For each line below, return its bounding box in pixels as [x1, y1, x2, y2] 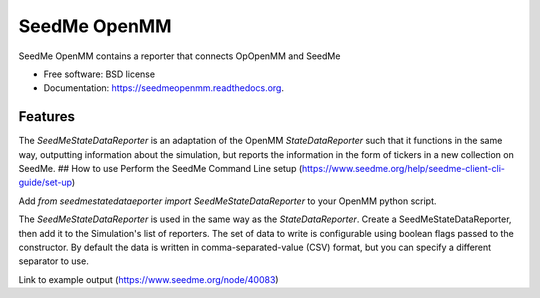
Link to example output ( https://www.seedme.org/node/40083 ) [18, 273, 279, 285]
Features [18, 108, 75, 125]
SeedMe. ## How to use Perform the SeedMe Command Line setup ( [18, 163, 303, 175]
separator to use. [18, 255, 89, 267]
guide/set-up [18, 176, 73, 189]
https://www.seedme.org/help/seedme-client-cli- [301, 163, 505, 175]
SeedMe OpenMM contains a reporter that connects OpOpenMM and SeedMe [18, 50, 341, 62]
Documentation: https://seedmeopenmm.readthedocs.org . [43, 82, 285, 94]
